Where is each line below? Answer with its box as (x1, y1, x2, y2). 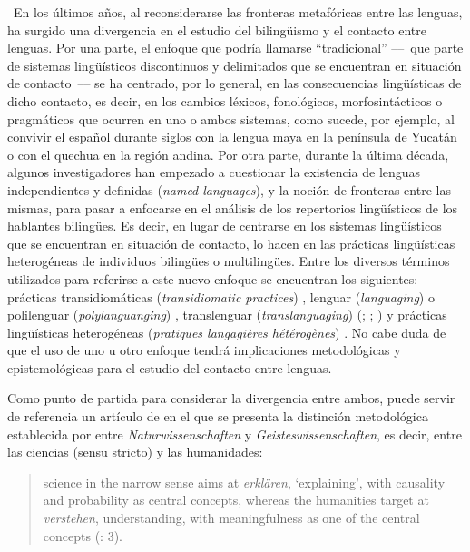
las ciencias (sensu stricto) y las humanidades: (7, 442, 263, 461)
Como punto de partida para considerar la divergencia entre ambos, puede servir (7, 389, 455, 408)
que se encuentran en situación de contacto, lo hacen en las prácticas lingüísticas (7, 233, 455, 252)
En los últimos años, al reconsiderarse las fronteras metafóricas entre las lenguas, (13, 3, 463, 21)
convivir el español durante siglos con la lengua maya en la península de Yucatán (7, 127, 457, 146)
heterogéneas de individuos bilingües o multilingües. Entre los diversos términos (7, 251, 450, 271)
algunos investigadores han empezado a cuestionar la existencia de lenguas (7, 163, 421, 182)
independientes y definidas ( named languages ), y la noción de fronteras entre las (7, 180, 451, 199)
